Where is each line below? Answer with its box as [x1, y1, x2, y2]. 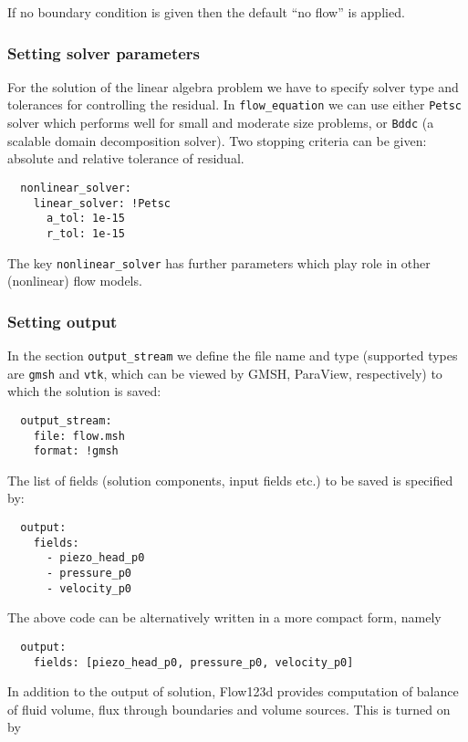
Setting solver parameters [7, 41, 201, 64]
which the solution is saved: [7, 381, 161, 401]
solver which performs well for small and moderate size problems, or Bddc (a [7, 113, 434, 132]
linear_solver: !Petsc [33, 196, 171, 210]
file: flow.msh [33, 429, 125, 443]
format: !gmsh [33, 444, 119, 458]
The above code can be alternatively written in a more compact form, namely [7, 608, 442, 627]
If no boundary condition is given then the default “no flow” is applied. [7, 3, 405, 21]
